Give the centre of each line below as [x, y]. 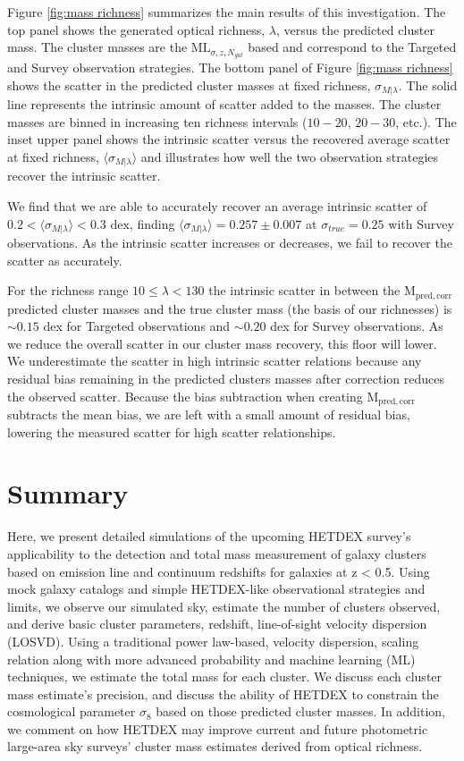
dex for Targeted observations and [137, 326]
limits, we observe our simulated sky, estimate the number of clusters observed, [224, 606]
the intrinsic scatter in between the [304, 290]
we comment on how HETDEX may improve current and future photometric [218, 728]
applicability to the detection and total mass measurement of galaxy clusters [217, 553]
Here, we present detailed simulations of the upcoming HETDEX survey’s [209, 536]
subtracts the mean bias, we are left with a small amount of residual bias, [209, 414]
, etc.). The [426, 121]
